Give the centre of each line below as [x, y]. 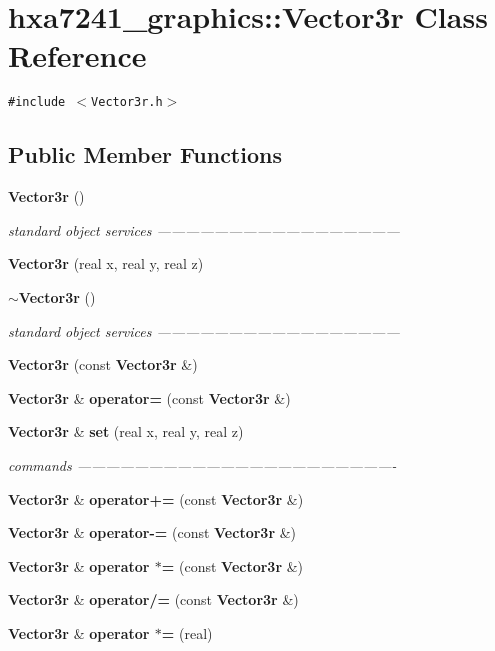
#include [37, 102]
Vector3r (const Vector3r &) [103, 364]
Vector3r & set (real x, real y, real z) [126, 431]
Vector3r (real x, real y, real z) [106, 263]
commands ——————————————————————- [202, 464]
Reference [77, 55]
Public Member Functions [145, 154]
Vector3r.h [127, 102]
